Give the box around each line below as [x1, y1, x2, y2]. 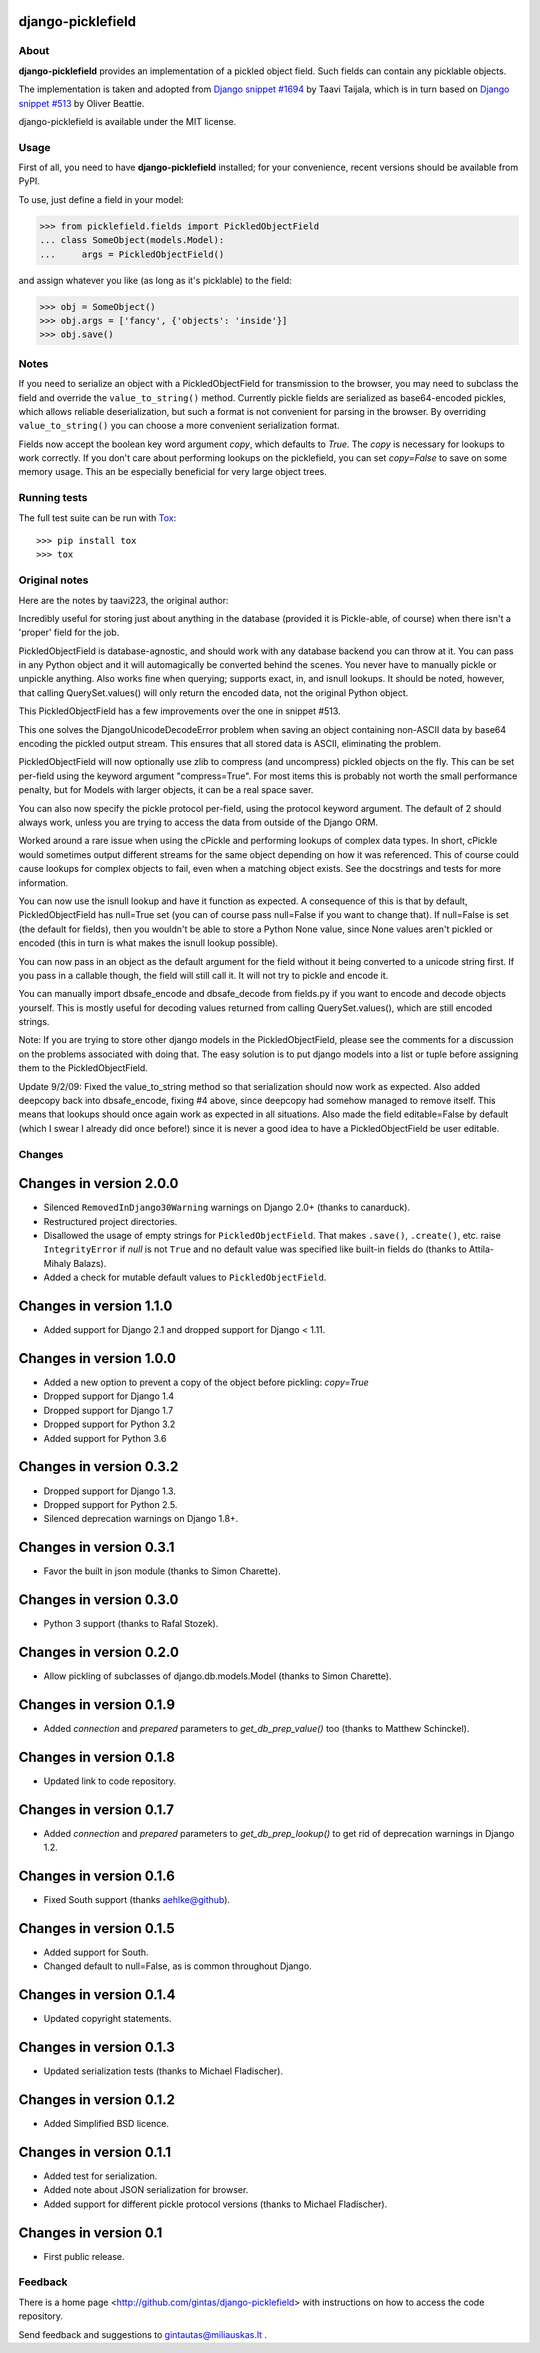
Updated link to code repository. [43, 1775, 177, 1787]
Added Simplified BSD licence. [43, 2118, 170, 2130]
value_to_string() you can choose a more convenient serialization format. [18, 420, 340, 432]
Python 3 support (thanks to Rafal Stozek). [43, 1618, 219, 1630]
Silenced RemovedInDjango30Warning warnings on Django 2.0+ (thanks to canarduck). [43, 1201, 410, 1214]
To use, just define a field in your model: [18, 193, 184, 205]
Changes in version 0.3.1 [18, 1539, 175, 1556]
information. [18, 876, 69, 889]
